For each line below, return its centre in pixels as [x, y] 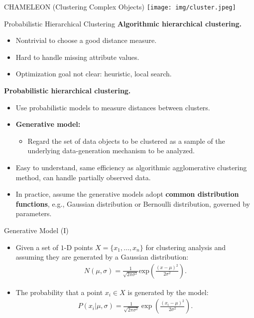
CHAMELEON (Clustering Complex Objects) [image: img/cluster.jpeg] [120, 6]
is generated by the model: [168, 292]
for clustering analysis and [186, 247]
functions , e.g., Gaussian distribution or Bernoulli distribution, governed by [133, 203]
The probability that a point [59, 292]
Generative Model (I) [36, 230]
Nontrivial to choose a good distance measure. [86, 40]
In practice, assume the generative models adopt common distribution [127, 194]
